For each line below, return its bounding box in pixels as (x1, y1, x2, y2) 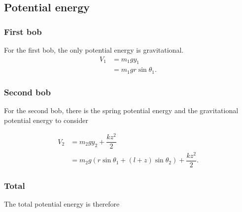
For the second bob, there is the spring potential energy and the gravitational (4, 105, 239, 116)
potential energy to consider (4, 115, 88, 125)
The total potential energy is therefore (4, 198, 120, 209)
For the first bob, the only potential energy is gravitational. (4, 45, 184, 55)
